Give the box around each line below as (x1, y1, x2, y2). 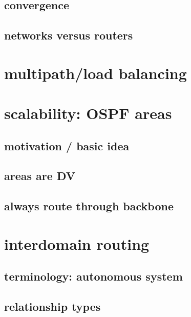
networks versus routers (4, 27, 133, 43)
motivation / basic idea (4, 137, 130, 153)
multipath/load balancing (4, 62, 187, 83)
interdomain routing (4, 233, 150, 254)
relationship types (4, 299, 101, 314)
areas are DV (4, 168, 75, 184)
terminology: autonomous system (4, 268, 183, 284)
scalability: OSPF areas (4, 103, 172, 124)
